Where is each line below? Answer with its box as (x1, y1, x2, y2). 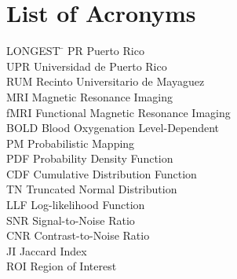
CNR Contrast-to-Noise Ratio (6, 227, 150, 244)
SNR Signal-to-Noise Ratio (6, 211, 135, 228)
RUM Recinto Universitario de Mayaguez (6, 73, 205, 90)
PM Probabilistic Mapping (6, 134, 135, 151)
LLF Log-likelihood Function (6, 196, 145, 213)
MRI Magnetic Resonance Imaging (6, 88, 173, 105)
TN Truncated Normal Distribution (6, 181, 177, 197)
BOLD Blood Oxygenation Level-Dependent (6, 119, 220, 136)
